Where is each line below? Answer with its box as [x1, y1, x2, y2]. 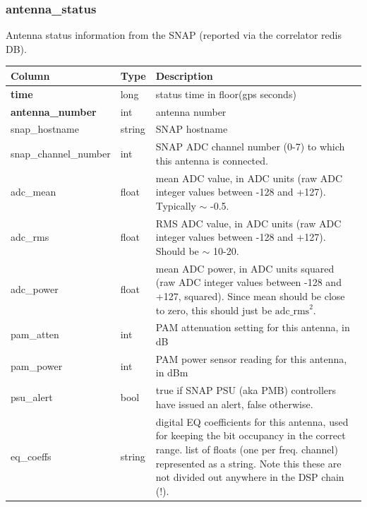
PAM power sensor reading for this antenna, [155, 351, 347, 366]
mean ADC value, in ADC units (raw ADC [155, 170, 343, 185]
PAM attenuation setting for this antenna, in [155, 320, 350, 335]
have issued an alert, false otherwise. [155, 396, 313, 411]
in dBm [155, 365, 188, 380]
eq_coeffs [11, 448, 52, 463]
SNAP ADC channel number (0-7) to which [155, 139, 345, 154]
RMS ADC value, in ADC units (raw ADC [155, 215, 342, 230]
